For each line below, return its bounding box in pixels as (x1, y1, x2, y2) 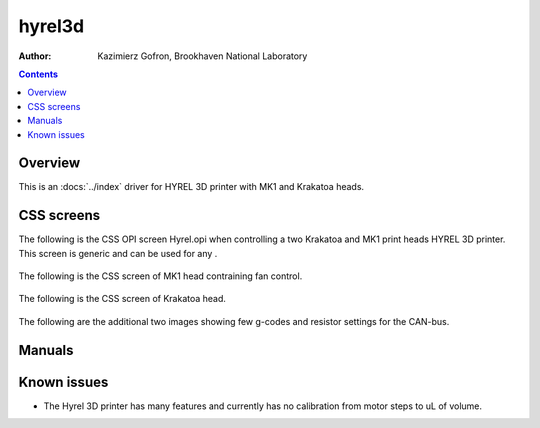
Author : (18, 50, 52, 62)
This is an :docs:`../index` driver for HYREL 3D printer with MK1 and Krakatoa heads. (18, 181, 365, 193)
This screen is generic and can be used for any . (18, 247, 218, 259)
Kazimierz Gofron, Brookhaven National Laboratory (97, 50, 308, 62)
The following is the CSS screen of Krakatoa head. (18, 293, 227, 305)
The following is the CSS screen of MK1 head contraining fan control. (18, 270, 303, 282)
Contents (18, 68, 59, 80)
